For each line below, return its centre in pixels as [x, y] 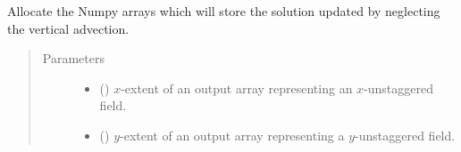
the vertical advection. [68, 28]
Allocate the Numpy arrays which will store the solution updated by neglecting [224, 11]
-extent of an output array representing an [237, 88]
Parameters [73, 58]
